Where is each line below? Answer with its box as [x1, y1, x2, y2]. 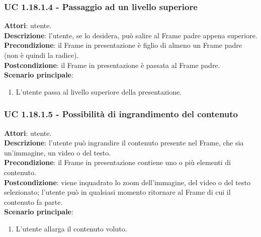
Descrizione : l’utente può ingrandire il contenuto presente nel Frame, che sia [4, 137, 244, 148]
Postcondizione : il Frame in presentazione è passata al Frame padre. [4, 59, 220, 70]
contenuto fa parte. [4, 196, 63, 207]
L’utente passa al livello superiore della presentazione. [16, 86, 182, 97]
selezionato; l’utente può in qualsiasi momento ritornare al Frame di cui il [4, 187, 231, 197]
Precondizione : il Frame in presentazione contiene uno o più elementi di [4, 157, 231, 168]
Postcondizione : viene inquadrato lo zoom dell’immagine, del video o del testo [4, 177, 250, 187]
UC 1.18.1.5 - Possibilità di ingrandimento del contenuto [4, 108, 238, 120]
